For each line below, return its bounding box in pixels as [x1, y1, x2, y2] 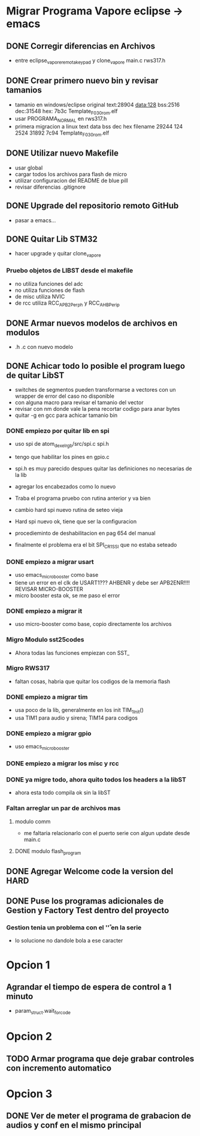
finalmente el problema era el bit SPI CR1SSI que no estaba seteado [14, 541, 177, 550]
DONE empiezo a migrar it [6, 607, 83, 615]
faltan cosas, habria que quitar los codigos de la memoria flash [14, 678, 171, 685]
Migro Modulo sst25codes [6, 636, 84, 644]
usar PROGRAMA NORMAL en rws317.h [14, 115, 107, 124]
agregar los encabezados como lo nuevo [14, 483, 116, 490]
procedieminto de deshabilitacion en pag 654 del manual [14, 530, 156, 537]
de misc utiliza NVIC [14, 293, 65, 300]
